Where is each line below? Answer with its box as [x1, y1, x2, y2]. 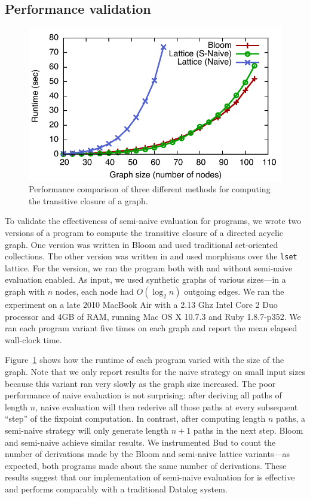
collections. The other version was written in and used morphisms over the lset [5, 250, 297, 262]
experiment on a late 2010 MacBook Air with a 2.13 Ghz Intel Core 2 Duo [5, 298, 278, 310]
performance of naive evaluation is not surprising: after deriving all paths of [5, 389, 282, 401]
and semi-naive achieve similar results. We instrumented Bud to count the [5, 436, 276, 448]
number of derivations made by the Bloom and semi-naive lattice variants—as [5, 447, 290, 460]
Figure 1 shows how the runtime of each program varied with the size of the [5, 353, 284, 366]
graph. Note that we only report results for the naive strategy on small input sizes [5, 365, 306, 377]
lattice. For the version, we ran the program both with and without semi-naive [5, 261, 293, 274]
